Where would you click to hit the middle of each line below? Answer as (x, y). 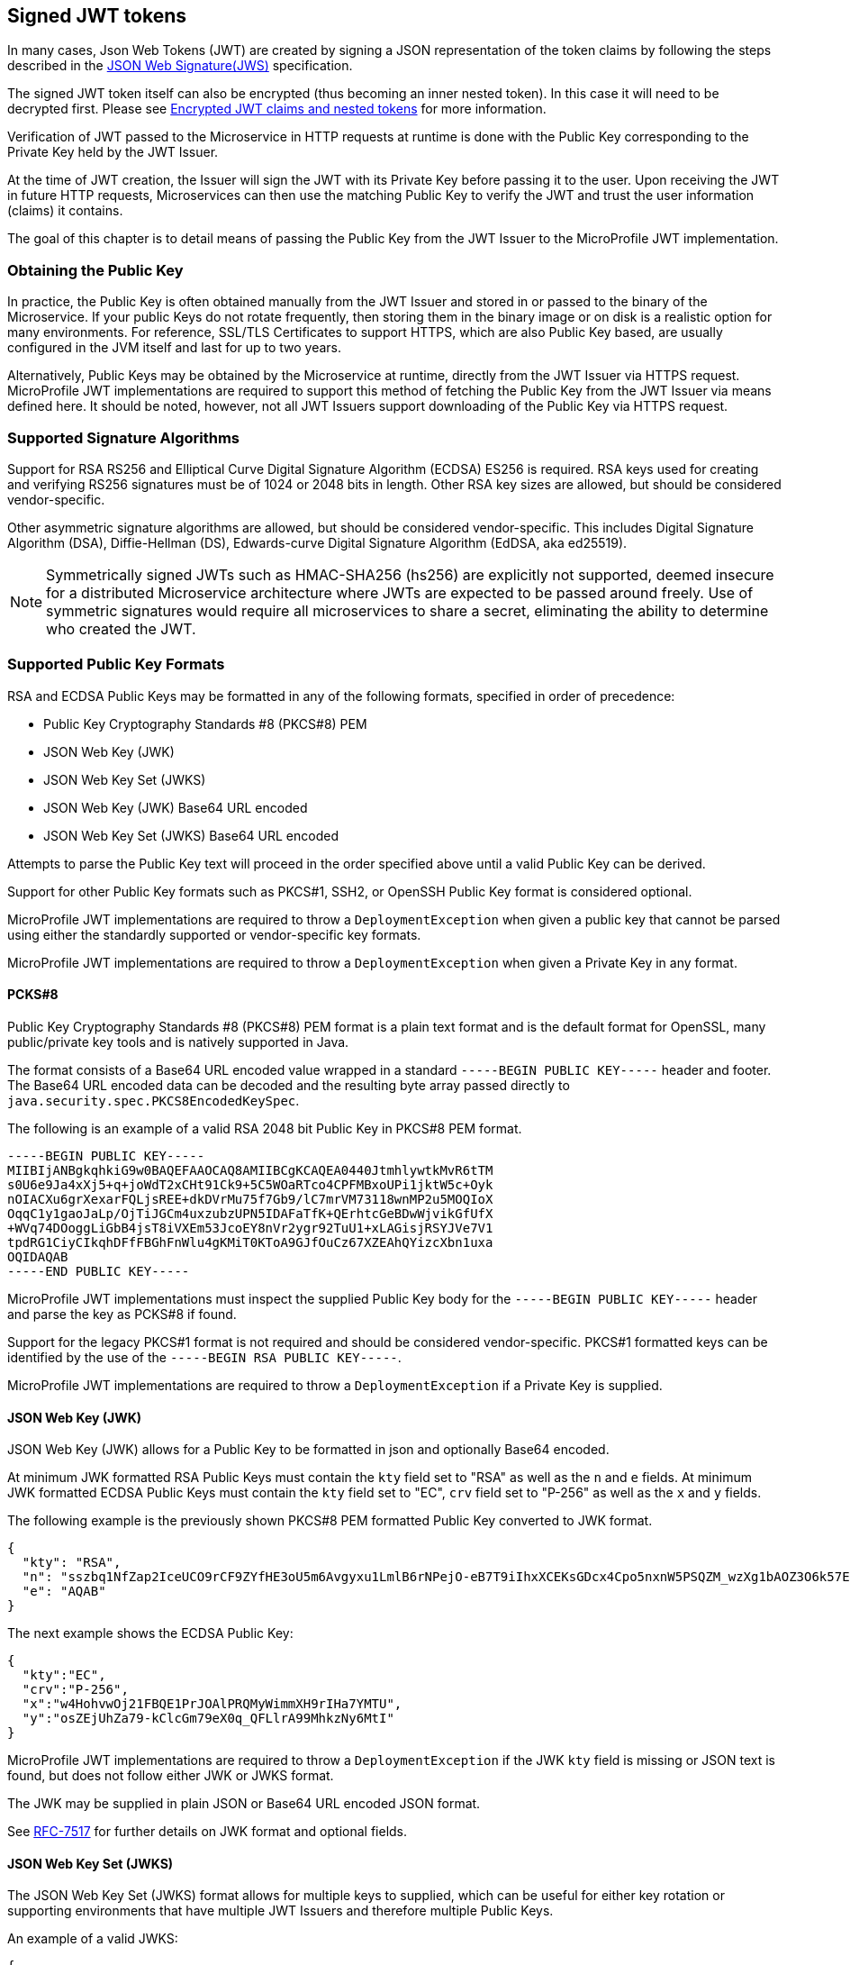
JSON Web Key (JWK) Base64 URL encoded (176, 807)
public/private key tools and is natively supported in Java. (178, 1042)
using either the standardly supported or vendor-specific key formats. (214, 934)
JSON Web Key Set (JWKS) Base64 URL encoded (191, 835)
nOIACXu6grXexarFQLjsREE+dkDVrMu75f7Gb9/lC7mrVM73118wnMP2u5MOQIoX (250, 1199)
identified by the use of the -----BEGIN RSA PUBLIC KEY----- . (204, 1357)
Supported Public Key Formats (116, 664)
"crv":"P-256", (75, 1690)
